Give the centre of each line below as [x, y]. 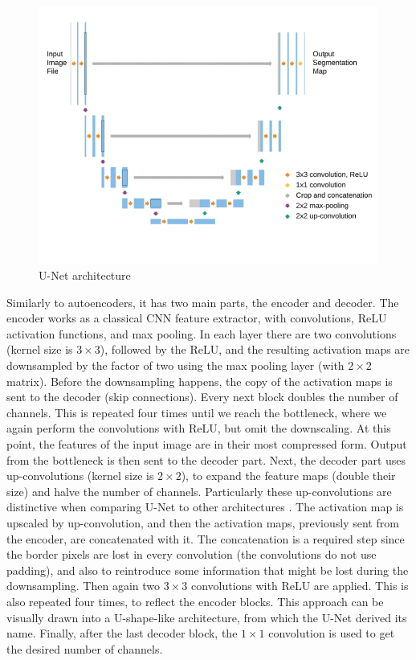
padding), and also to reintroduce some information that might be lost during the [208, 570]
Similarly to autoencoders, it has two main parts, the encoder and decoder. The [203, 302]
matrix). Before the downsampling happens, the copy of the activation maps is [200, 381]
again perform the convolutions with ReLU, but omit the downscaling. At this [199, 428]
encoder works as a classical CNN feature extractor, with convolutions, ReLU [197, 318]
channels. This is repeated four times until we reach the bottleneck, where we [197, 412]
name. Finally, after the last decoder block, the [122, 633]
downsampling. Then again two [84, 586]
